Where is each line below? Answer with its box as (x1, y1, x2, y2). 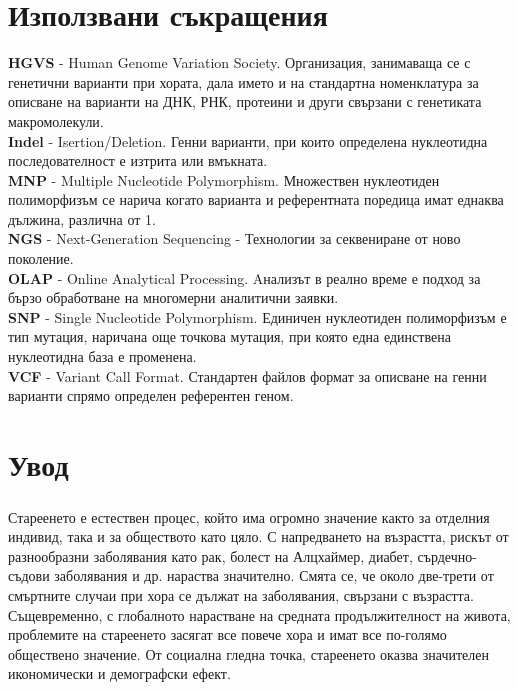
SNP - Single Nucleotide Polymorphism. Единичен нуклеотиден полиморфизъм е (8, 306, 507, 327)
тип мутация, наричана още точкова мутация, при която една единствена (8, 326, 451, 347)
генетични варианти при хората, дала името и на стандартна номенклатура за (8, 71, 479, 92)
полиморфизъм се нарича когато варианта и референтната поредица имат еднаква (8, 189, 504, 210)
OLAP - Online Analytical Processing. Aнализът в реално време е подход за (8, 267, 481, 288)
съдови (8, 565, 50, 586)
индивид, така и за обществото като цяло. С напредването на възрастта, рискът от (8, 526, 509, 547)
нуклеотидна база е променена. (8, 346, 197, 367)
